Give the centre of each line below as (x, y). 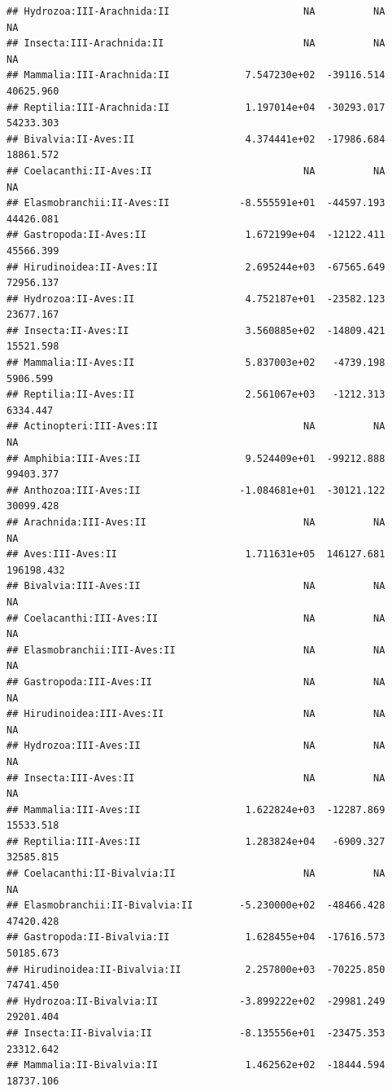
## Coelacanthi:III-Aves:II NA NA (196, 618)
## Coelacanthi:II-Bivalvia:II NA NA (196, 874)
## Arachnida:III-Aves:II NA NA (196, 522)
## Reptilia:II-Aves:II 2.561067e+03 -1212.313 (196, 395)
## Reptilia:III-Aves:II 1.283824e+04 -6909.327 (196, 841)
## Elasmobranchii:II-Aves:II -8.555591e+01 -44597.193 (196, 203)
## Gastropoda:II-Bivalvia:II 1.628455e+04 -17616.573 (196, 937)
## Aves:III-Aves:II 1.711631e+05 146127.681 (196, 554)
